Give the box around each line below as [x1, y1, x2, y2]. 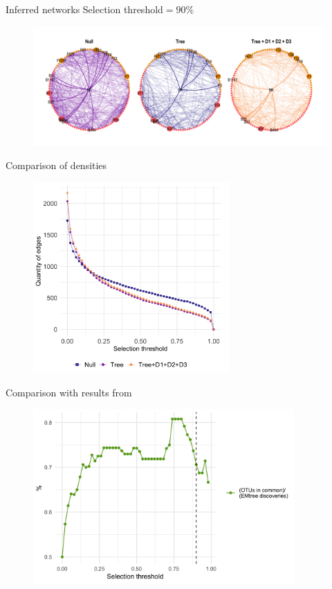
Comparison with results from [6, 385, 132, 399]
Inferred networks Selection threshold [6, 2, 163, 16]
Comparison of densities [6, 158, 107, 173]
